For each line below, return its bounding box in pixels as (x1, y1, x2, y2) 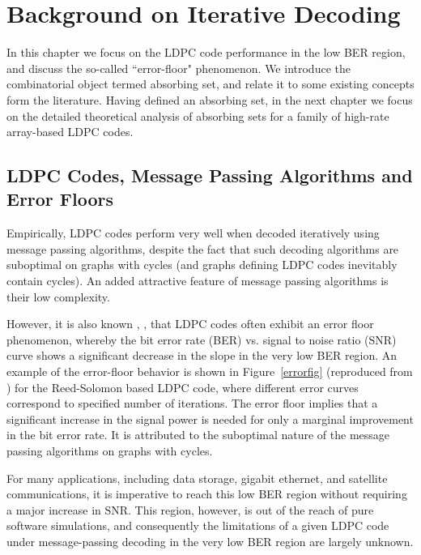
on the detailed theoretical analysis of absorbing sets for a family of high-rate (6, 107, 389, 124)
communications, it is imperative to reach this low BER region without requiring (6, 485, 407, 502)
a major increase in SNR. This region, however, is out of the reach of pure (6, 501, 374, 518)
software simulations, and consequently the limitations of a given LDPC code (6, 517, 389, 534)
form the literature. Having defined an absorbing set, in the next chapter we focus (6, 91, 413, 108)
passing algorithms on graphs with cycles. (6, 442, 213, 459)
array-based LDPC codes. (6, 123, 134, 140)
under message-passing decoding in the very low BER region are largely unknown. (6, 532, 414, 549)
